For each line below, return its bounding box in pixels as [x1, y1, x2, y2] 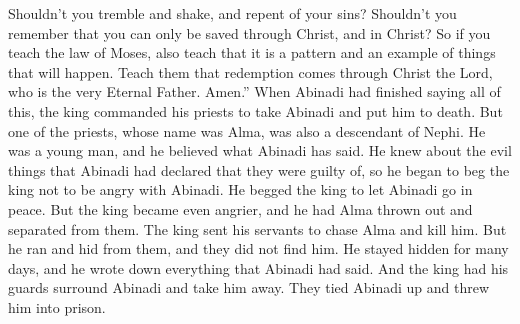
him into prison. [8, 296, 106, 317]
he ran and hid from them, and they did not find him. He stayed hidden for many [8, 238, 509, 259]
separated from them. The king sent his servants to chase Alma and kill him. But [8, 218, 507, 239]
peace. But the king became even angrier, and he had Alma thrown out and [8, 198, 473, 219]
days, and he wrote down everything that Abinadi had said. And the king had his [8, 257, 509, 278]
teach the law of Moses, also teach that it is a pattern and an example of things [8, 42, 496, 63]
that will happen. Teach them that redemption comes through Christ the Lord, [8, 61, 493, 82]
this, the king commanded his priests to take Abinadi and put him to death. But [8, 100, 503, 121]
